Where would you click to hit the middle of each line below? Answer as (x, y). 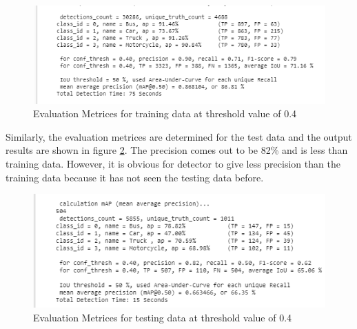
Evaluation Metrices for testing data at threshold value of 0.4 (163, 317)
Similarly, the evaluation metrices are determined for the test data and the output (179, 136)
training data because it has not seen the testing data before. (135, 177)
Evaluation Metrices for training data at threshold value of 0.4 (165, 113)
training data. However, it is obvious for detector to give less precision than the (173, 163)
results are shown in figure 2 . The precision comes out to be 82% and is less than (177, 150)
